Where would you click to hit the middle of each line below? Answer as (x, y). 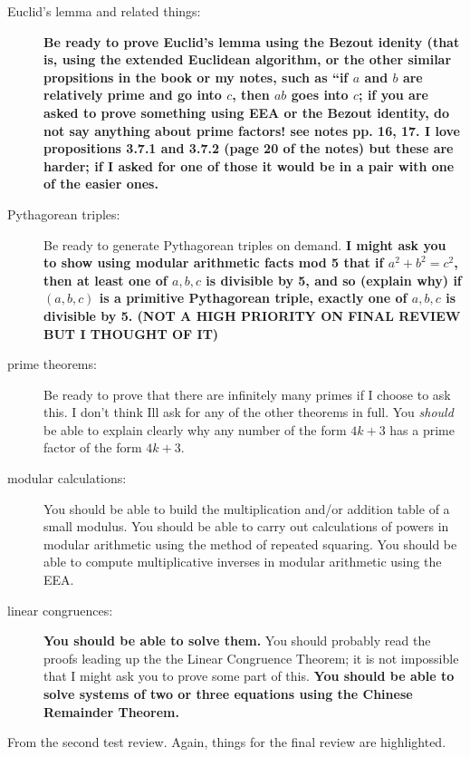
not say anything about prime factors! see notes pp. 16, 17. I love (252, 130)
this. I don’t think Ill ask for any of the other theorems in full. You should (249, 412)
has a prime (422, 429)
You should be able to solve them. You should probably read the (237, 641)
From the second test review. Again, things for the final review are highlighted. (227, 742)
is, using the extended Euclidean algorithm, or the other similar (248, 59)
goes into (320, 95)
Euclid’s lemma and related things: (104, 11)
